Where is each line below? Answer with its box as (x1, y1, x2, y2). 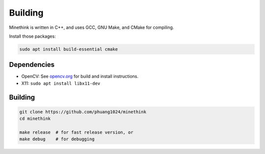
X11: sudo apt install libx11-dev (21, 80, 101, 86)
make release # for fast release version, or (19, 130, 133, 135)
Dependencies (9, 61, 55, 69)
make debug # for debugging (19, 136, 95, 142)
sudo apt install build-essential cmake (19, 46, 118, 52)
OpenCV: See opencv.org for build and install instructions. (21, 73, 138, 79)
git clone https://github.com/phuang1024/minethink (19, 109, 147, 114)
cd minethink (19, 116, 51, 122)
